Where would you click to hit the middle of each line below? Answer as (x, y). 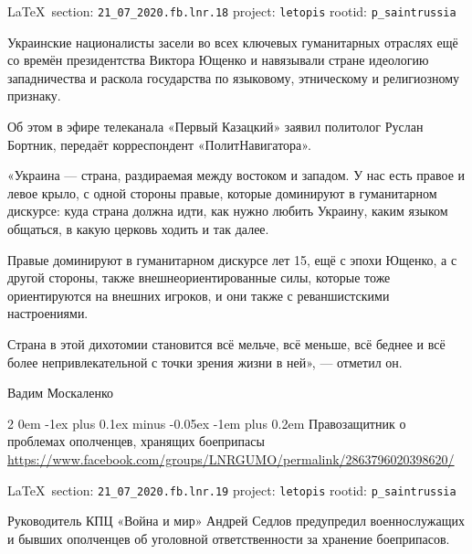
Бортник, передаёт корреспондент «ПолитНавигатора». (159, 144)
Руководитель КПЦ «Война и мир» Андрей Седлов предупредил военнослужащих (236, 521)
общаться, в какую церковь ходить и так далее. (138, 229)
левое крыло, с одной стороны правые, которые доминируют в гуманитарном (222, 192)
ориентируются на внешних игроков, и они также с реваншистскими (199, 295)
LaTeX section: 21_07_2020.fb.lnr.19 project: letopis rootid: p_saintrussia (232, 490)
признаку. (34, 96)
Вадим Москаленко (61, 393)
